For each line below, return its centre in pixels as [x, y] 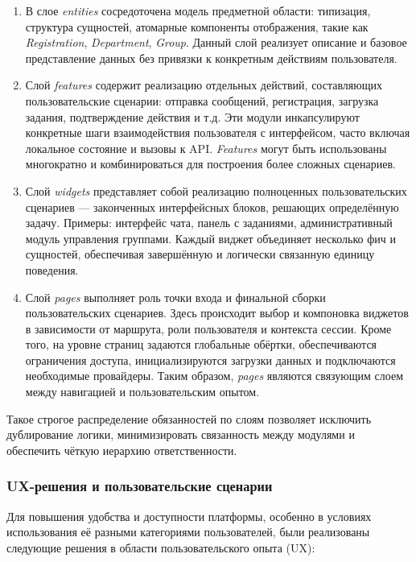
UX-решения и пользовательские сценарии [140, 486]
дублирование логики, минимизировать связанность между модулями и [181, 434]
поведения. [52, 269]
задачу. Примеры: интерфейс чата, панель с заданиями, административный [209, 223]
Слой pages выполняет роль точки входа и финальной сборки [175, 297]
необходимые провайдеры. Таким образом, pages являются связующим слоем [214, 376]
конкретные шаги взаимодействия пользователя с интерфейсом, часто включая [218, 132]
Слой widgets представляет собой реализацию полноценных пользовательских [216, 190]
